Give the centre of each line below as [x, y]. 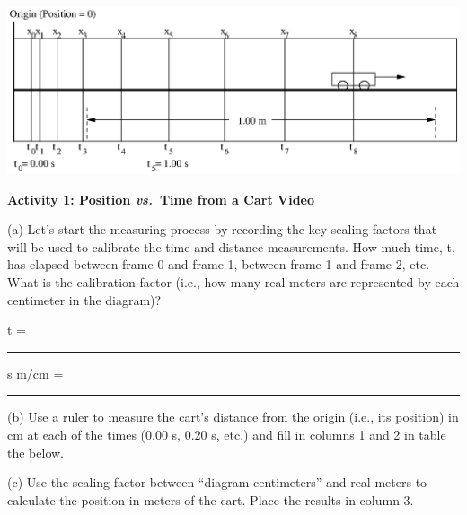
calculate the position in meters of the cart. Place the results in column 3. [211, 499]
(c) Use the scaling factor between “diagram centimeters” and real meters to [217, 482]
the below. [35, 452]
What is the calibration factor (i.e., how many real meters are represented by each [233, 282]
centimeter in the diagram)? [84, 299]
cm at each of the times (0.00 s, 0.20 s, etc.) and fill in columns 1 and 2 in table [227, 434]
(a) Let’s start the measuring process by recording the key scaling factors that [222, 229]
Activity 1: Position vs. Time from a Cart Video [161, 199]
